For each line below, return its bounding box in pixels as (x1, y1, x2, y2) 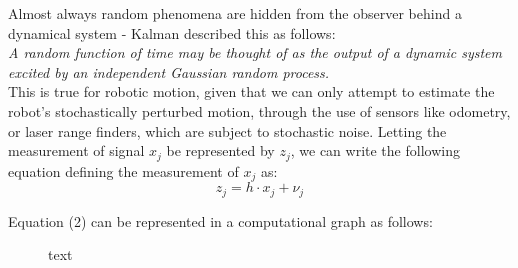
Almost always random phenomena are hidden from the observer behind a (8, 3, 462, 23)
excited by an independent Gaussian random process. (8, 61, 330, 82)
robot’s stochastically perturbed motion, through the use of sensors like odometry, (8, 100, 511, 121)
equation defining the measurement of (8, 160, 239, 181)
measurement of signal (8, 140, 145, 161)
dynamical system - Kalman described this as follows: (8, 22, 336, 43)
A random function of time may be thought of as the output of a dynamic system (8, 42, 503, 63)
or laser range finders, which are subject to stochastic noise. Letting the (8, 120, 447, 141)
